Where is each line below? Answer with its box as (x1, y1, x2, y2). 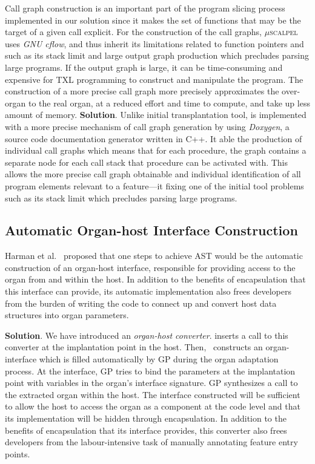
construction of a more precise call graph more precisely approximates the (5, 85, 279, 97)
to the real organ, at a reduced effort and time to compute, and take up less (28, 96, 310, 109)
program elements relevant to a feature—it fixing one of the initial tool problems (5, 179, 304, 192)
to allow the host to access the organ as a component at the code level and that (5, 400, 300, 413)
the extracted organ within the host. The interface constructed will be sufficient (5, 388, 300, 400)
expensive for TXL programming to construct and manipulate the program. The (5, 73, 303, 85)
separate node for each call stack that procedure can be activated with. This (5, 155, 288, 168)
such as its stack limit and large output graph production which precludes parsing (5, 49, 309, 62)
